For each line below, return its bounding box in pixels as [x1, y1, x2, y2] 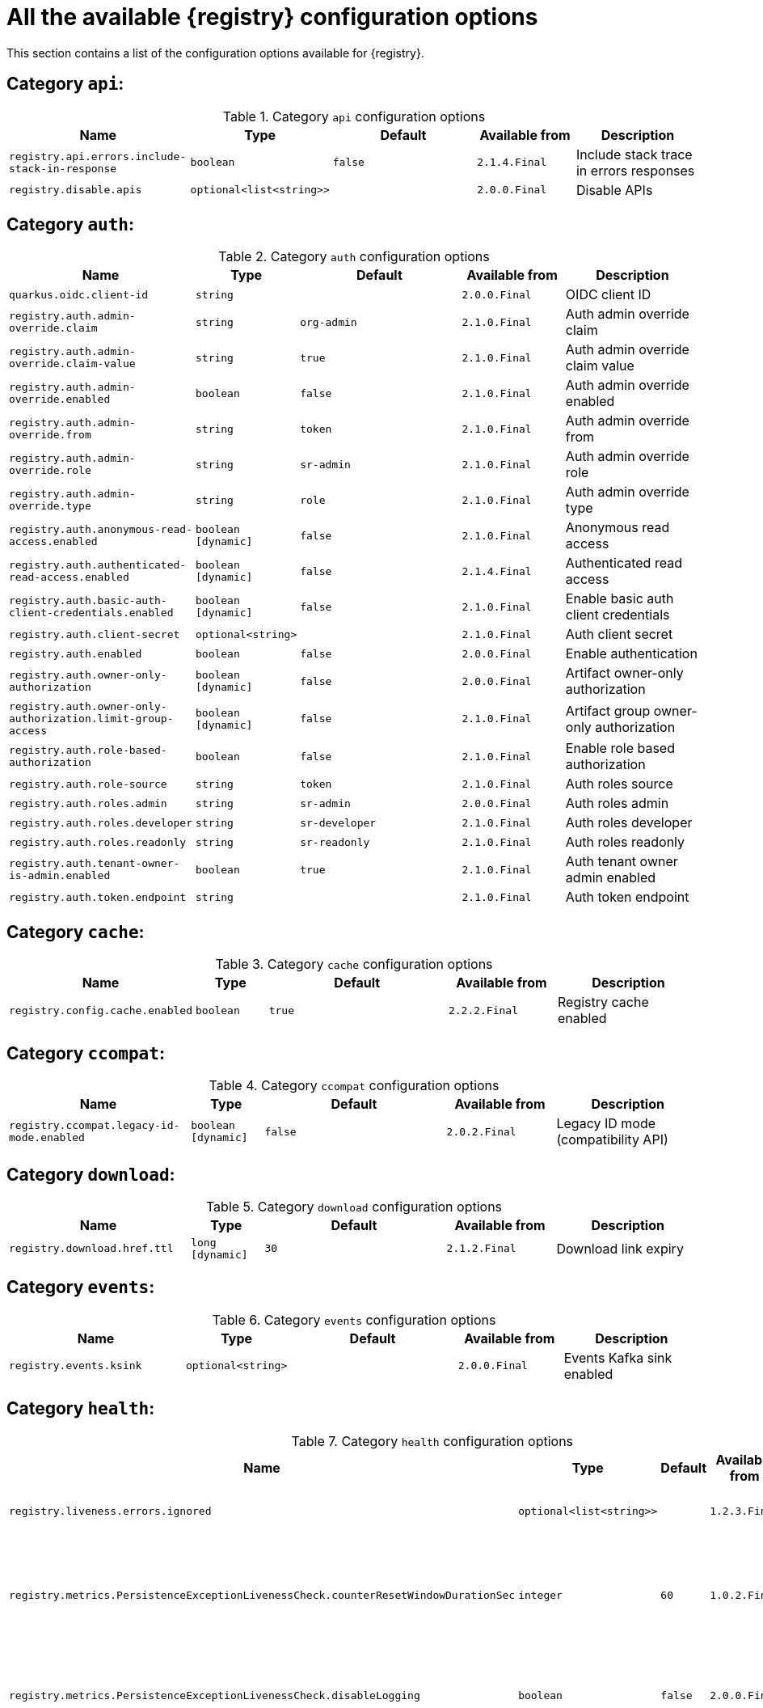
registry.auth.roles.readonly [9, 835, 187, 848]
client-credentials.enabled [9, 607, 174, 619]
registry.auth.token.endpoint [9, 890, 187, 903]
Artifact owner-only [565, 665, 684, 682]
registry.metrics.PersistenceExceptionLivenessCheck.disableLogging [9, 1689, 420, 1702]
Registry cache [557, 994, 649, 1011]
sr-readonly [300, 835, 370, 848]
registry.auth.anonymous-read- [9, 523, 192, 536]
